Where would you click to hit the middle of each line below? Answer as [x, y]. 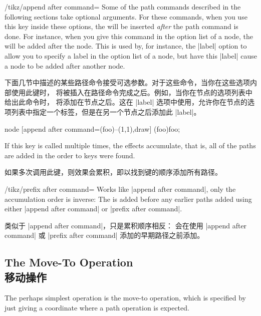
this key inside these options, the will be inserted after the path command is [121, 26]
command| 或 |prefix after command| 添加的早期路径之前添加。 [104, 235]
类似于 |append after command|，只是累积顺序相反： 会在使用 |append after [126, 225]
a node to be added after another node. [65, 65]
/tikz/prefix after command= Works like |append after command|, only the [120, 189]
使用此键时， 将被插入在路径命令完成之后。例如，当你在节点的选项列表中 [132, 92]
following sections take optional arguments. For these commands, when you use [126, 16]
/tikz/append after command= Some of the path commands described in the [123, 7]
